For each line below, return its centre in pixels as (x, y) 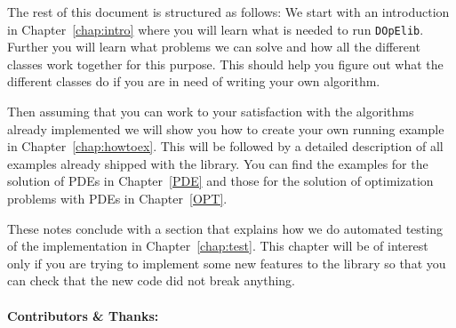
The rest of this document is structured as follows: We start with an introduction (228, 12)
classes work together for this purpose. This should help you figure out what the (225, 64)
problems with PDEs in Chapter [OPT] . (117, 198)
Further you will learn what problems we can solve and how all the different (214, 47)
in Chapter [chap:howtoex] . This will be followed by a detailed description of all (225, 146)
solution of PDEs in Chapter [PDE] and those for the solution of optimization (220, 181)
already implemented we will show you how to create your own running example (226, 128)
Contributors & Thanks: (83, 315)
